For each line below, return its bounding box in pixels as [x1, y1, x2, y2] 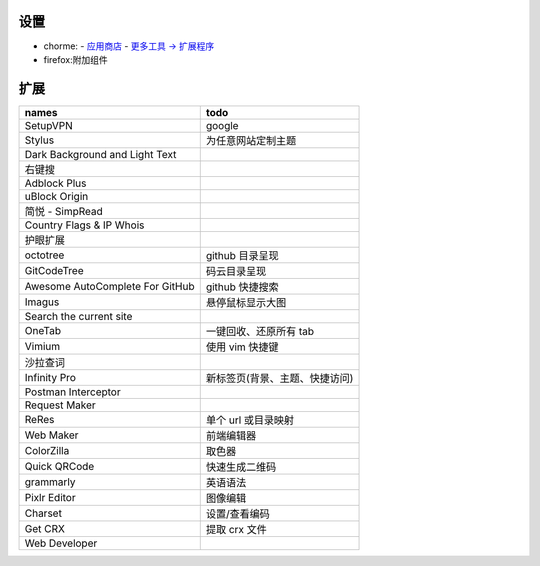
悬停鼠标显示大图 [205, 295, 287, 309]
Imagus [24, 295, 60, 309]
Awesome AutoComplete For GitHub [24, 279, 195, 293]
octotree [24, 248, 65, 262]
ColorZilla [24, 443, 70, 457]
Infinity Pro [24, 370, 77, 384]
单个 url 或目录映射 [205, 413, 295, 427]
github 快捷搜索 [205, 280, 279, 294]
